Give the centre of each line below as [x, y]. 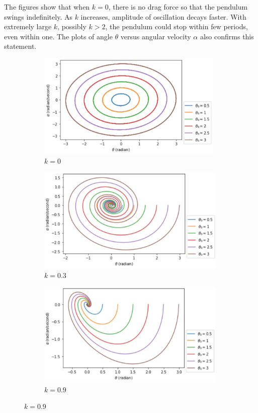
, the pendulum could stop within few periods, [177, 26]
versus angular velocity [156, 36]
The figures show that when [47, 7]
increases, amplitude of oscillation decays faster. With [163, 16]
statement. [20, 46]
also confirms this [227, 36]
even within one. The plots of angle [58, 36]
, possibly [72, 26]
